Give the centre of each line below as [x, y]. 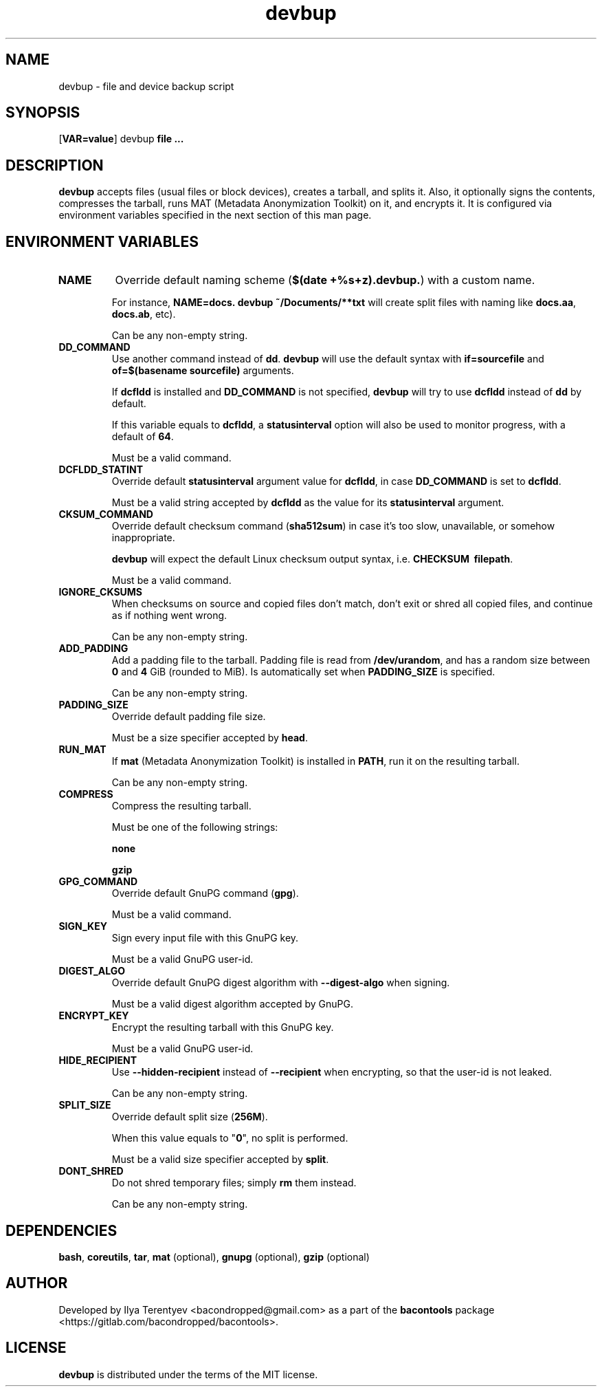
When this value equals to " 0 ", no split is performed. [230, 1138]
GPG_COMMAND [98, 882]
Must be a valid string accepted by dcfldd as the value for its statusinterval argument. [308, 503]
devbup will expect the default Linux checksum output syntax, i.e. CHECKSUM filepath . [312, 559]
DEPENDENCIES [62, 1230]
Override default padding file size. [189, 717]
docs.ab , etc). [144, 314]
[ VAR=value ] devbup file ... [121, 139]
